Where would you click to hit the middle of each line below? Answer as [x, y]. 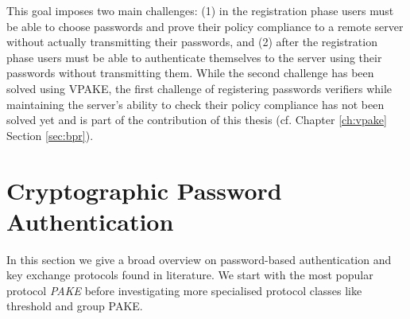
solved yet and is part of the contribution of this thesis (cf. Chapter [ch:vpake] [197, 120]
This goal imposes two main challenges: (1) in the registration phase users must [200, 10]
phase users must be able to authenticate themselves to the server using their [194, 57]
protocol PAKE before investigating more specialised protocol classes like [184, 290]
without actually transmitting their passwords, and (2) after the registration [192, 42]
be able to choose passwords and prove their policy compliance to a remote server [205, 26]
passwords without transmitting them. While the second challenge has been [190, 73]
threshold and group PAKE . [75, 306]
